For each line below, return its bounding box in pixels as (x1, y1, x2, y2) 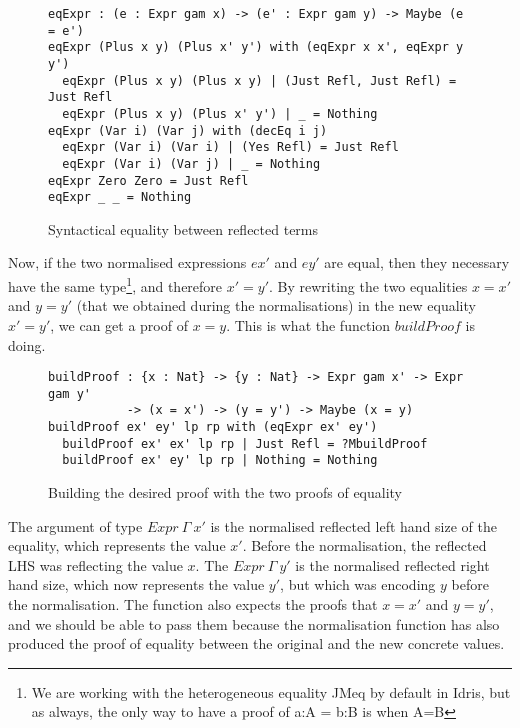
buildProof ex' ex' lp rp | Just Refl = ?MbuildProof (62, 436, 428, 451)
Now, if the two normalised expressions (8, 252, 247, 273)
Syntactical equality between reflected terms (48, 218, 319, 239)
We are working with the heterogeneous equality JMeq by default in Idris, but (31, 681, 511, 702)
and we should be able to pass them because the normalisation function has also (8, 613, 500, 634)
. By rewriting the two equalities (268, 275, 468, 296)
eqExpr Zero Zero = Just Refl (48, 173, 249, 188)
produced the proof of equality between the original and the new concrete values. (8, 633, 505, 654)
